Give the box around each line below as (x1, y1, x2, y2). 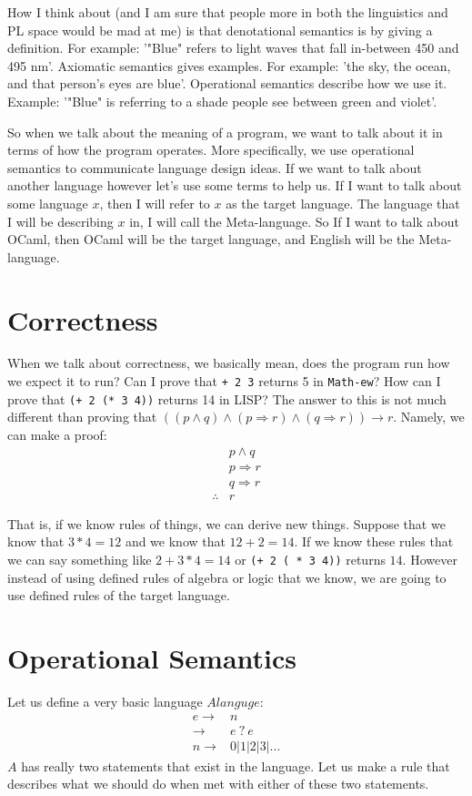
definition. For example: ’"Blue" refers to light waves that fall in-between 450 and (7, 38, 459, 57)
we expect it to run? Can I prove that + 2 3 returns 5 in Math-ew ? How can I (7, 372, 441, 391)
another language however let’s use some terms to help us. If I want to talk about (7, 176, 462, 195)
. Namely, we (393, 407, 465, 426)
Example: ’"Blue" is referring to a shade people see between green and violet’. (7, 91, 437, 110)
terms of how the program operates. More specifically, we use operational (7, 140, 415, 159)
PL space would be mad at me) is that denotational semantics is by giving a (7, 20, 433, 39)
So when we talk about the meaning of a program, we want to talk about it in (7, 122, 443, 141)
